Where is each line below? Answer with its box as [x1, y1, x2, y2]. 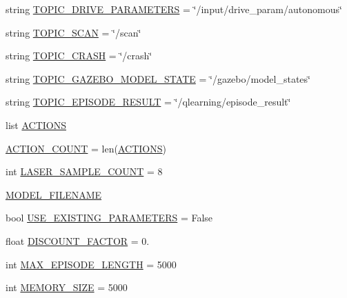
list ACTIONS [6, 117, 66, 132]
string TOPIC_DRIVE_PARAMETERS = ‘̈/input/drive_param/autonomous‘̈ [6, 2, 342, 16]
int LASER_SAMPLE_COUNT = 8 [6, 164, 163, 179]
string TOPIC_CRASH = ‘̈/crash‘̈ [6, 48, 152, 63]
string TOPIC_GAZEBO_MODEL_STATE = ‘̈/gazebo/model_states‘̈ [6, 71, 310, 86]
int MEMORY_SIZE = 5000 [6, 280, 128, 295]
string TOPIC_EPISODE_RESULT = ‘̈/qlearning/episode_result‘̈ [6, 95, 291, 109]
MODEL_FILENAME [6, 187, 102, 201]
